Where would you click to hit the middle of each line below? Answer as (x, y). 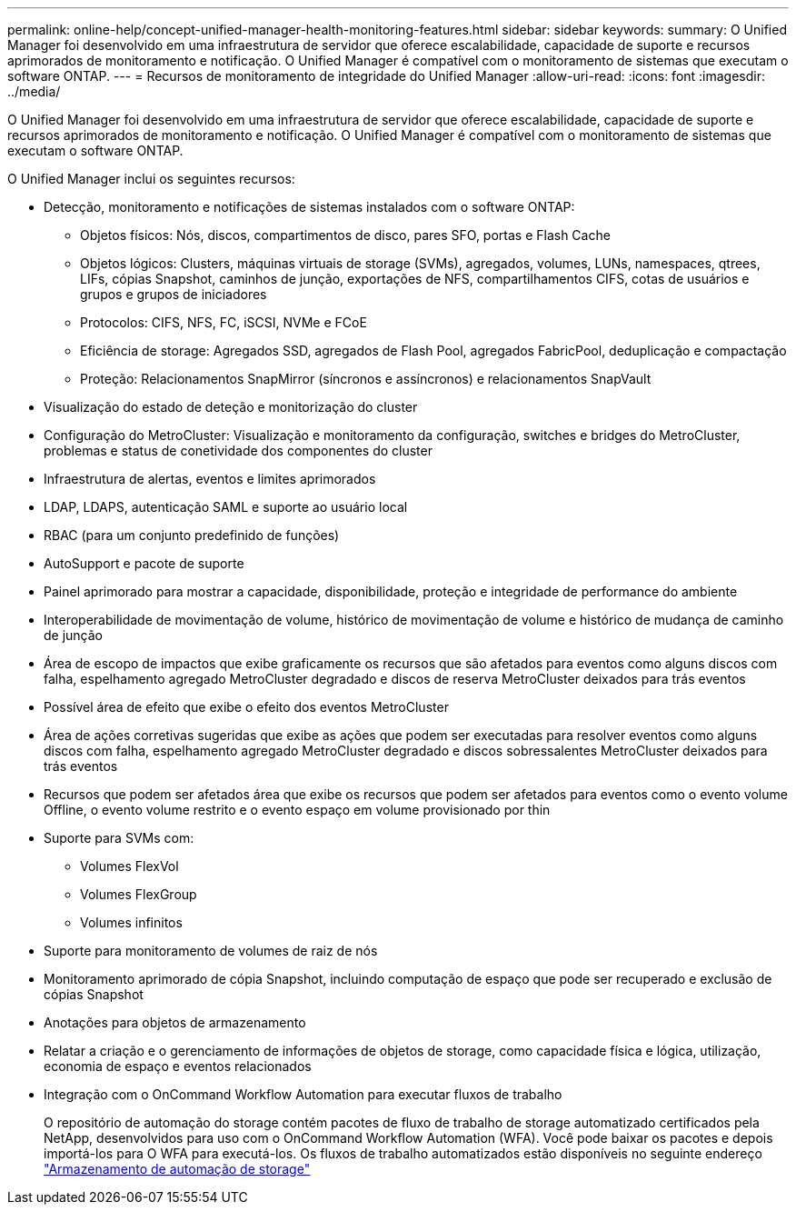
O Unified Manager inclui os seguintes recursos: (151, 179)
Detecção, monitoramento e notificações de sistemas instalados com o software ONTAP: (309, 207)
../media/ (34, 91)
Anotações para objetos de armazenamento (175, 1022)
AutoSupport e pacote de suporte (144, 563)
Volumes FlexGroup (139, 894)
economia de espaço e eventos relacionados (178, 1066)
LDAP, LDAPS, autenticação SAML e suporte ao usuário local (226, 507)
